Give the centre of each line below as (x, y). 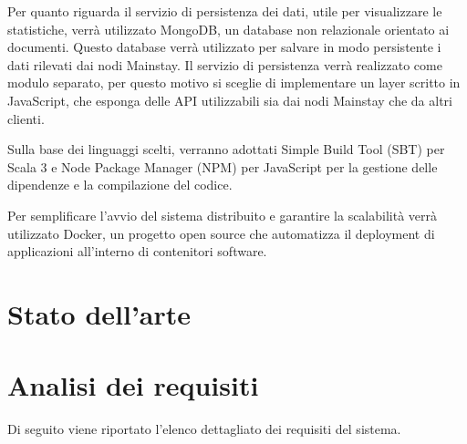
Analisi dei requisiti (133, 385)
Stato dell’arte (99, 313)
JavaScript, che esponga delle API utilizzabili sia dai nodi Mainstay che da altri (230, 100)
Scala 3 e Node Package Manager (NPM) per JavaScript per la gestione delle (223, 166)
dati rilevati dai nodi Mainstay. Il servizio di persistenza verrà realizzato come (225, 64)
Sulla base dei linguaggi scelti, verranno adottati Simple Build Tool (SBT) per (226, 149)
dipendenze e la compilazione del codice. (120, 185)
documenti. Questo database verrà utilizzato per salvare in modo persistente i (224, 47)
